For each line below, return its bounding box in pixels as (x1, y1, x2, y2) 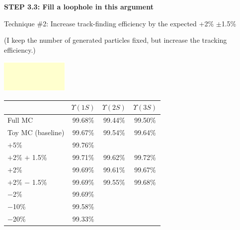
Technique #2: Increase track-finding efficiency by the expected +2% (4, 18, 214, 28)
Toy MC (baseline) (7, 127, 65, 138)
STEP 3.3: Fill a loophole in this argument (4, 1, 154, 11)
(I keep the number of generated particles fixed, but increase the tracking (4, 35, 227, 45)
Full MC (7, 115, 33, 125)
